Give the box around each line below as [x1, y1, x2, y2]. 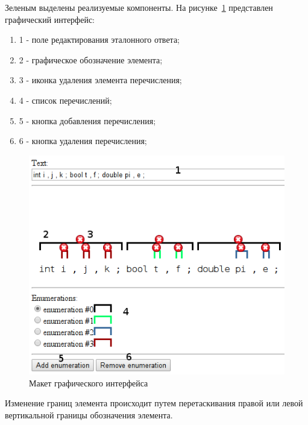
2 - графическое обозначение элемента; [19, 53, 163, 66]
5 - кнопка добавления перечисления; [19, 114, 156, 127]
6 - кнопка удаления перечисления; [19, 134, 147, 147]
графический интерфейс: [5, 13, 95, 25]
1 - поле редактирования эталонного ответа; [19, 33, 180, 46]
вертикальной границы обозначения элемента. [5, 408, 173, 421]
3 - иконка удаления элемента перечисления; [19, 74, 182, 86]
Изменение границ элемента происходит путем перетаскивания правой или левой [5, 397, 303, 409]
